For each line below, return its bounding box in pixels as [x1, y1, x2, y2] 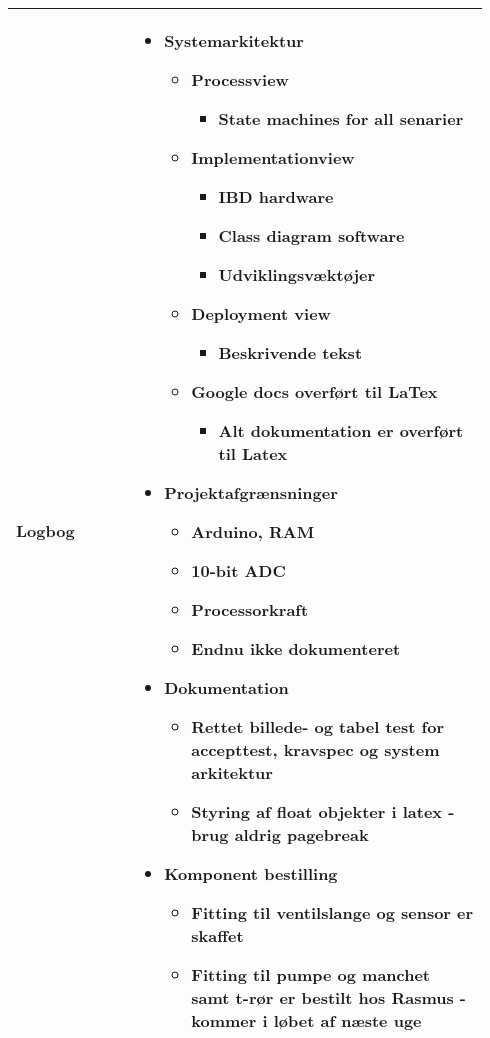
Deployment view [191, 302, 331, 325]
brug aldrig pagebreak [191, 823, 369, 846]
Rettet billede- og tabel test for [191, 715, 445, 738]
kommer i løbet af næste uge [191, 1009, 422, 1032]
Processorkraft [191, 598, 309, 621]
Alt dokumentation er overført [218, 419, 464, 442]
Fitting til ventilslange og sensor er [191, 901, 474, 924]
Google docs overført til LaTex [191, 380, 438, 403]
